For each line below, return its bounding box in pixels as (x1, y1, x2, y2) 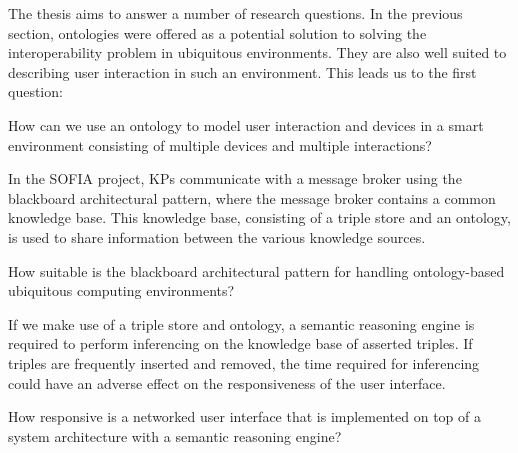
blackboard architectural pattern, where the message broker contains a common (8, 187, 496, 208)
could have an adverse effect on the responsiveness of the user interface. (8, 372, 446, 393)
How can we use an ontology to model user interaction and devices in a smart (8, 114, 484, 135)
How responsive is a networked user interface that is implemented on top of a (8, 406, 481, 427)
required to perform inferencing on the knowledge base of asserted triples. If (8, 333, 473, 354)
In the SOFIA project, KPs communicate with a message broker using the (8, 168, 462, 189)
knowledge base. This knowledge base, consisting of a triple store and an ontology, (8, 207, 511, 228)
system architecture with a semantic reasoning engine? (8, 425, 342, 446)
